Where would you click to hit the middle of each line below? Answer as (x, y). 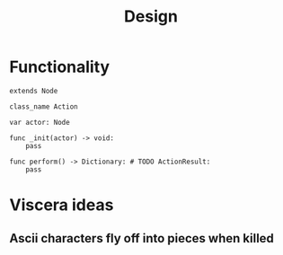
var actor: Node (40, 122)
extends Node (34, 91)
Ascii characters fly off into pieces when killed (141, 238)
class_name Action (44, 106)
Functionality (60, 67)
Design (151, 17)
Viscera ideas (62, 205)
